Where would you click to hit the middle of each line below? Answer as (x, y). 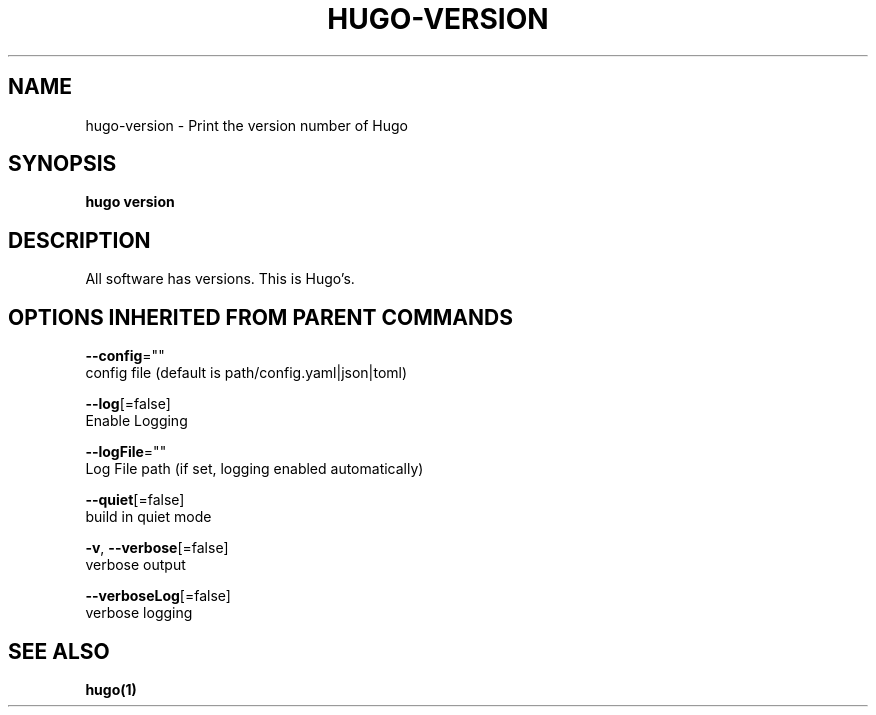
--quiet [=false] (135, 500)
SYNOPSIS (62, 164)
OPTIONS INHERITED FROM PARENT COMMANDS (260, 317)
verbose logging (139, 613)
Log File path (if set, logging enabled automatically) (254, 469)
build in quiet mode (148, 517)
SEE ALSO (59, 651)
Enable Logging (136, 421)
